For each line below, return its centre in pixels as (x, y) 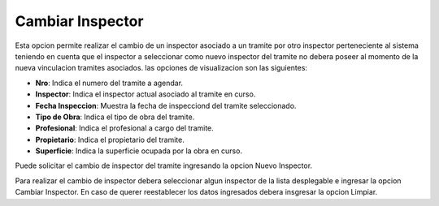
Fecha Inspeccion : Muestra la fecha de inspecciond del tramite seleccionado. (166, 105)
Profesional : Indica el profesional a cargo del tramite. (125, 128)
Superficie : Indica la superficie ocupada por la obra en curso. (139, 151)
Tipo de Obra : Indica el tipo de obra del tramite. (115, 117)
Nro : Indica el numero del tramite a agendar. (109, 83)
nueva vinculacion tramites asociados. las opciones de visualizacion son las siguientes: (161, 68)
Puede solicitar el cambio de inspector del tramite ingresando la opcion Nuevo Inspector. (164, 165)
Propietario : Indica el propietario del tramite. (110, 139)
